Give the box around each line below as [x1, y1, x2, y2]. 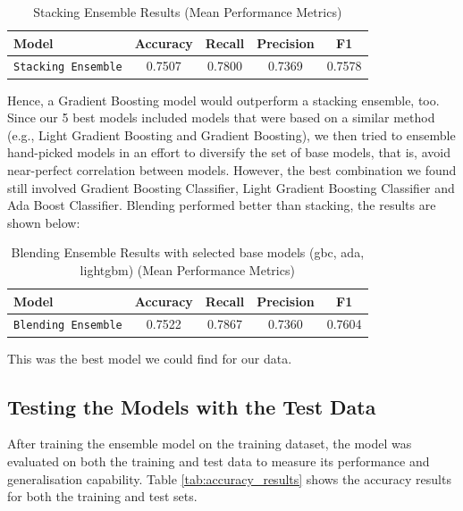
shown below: [7, 213, 80, 231]
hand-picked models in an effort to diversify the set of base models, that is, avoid [7, 143, 450, 162]
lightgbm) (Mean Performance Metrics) [80, 260, 295, 279]
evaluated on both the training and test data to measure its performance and [7, 451, 430, 470]
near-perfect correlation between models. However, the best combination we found [7, 160, 457, 179]
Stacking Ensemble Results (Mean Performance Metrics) [33, 3, 342, 21]
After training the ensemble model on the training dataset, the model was [7, 434, 412, 453]
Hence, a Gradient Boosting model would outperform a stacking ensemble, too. [7, 90, 440, 109]
